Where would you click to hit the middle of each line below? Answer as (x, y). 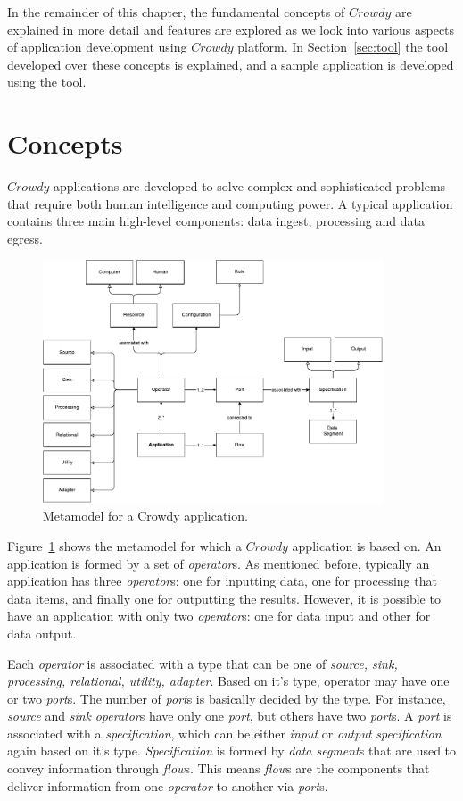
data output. (42, 633)
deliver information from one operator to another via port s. (168, 785)
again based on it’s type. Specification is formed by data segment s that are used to (232, 751)
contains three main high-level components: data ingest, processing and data (216, 221)
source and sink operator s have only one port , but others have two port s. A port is (230, 716)
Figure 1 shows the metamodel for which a (124, 545)
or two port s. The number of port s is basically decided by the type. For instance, (227, 698)
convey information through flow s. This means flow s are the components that (219, 768)
